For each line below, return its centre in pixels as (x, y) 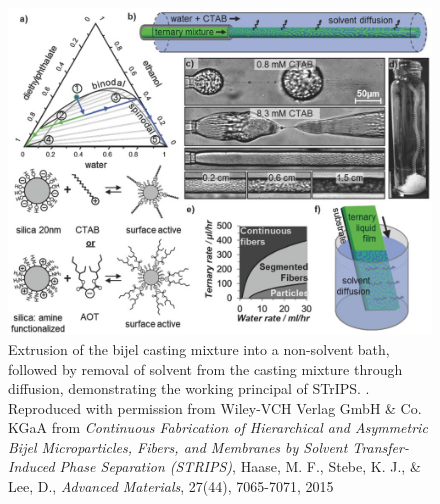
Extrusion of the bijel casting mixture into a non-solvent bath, (199, 348)
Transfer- (380, 446)
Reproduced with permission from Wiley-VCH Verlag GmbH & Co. (215, 407)
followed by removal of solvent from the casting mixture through (205, 368)
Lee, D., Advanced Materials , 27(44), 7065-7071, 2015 (171, 486)
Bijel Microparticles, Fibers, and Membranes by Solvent (178, 446)
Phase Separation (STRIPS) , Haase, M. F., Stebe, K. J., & (240, 466)
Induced (31, 466)
